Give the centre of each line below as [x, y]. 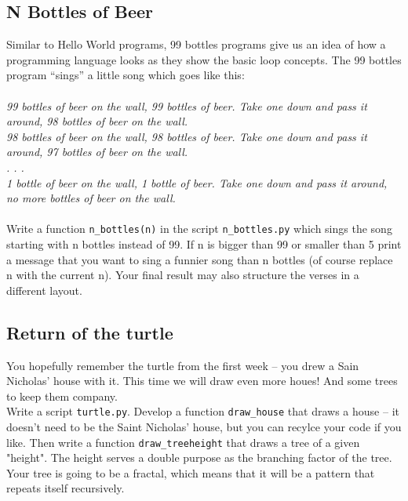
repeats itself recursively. [66, 488]
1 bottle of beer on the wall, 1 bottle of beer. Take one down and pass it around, [197, 182]
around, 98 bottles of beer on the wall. [97, 121]
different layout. [44, 290]
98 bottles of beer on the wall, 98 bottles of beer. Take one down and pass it [187, 136]
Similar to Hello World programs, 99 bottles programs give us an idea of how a [196, 44]
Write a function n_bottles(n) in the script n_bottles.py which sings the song [199, 229]
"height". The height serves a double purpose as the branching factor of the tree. [199, 457]
